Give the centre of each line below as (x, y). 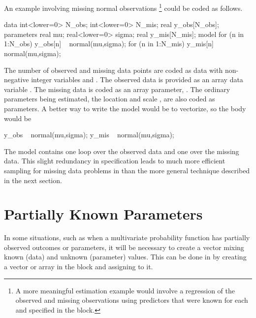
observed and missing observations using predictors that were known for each (132, 300)
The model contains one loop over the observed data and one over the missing (122, 151)
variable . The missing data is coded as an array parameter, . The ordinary (117, 89)
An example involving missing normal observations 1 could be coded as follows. (123, 7)
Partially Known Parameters (103, 214)
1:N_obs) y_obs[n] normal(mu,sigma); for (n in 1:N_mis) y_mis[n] (109, 44)
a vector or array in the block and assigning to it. (79, 267)
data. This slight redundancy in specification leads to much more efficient (115, 161)
